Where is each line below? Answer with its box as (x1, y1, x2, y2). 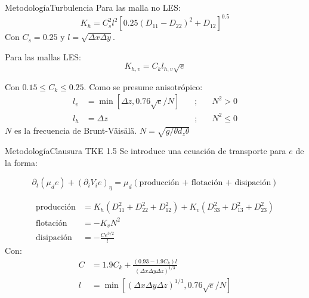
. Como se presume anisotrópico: (84, 80, 203, 93)
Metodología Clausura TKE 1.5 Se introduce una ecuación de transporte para (5, 145, 286, 157)
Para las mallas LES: (5, 50, 81, 63)
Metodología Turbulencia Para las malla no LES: (5, 1, 181, 13)
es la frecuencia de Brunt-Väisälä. (14, 124, 137, 137)
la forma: (5, 156, 38, 168)
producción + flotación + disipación (139, 179, 271, 188)
